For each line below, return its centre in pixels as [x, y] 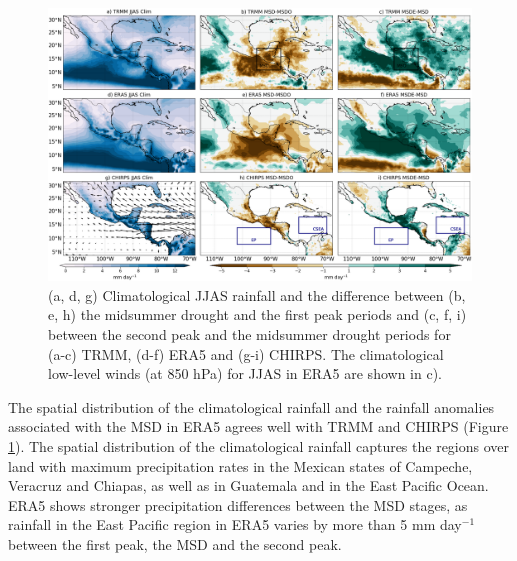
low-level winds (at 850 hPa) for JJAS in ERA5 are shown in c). [245, 373]
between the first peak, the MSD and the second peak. [175, 544]
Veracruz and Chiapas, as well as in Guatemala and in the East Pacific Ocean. [248, 485]
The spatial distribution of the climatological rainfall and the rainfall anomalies [251, 406]
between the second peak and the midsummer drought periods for [249, 334]
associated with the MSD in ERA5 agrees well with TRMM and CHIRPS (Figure [258, 426]
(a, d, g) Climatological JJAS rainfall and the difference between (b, [257, 294]
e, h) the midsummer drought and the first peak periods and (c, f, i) [257, 314]
